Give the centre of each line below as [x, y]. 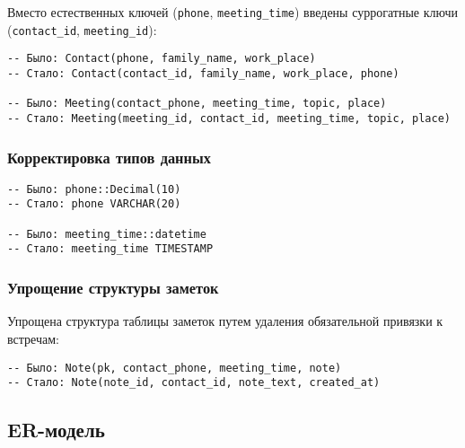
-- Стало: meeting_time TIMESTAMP [110, 249]
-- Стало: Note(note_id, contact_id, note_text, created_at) [194, 383]
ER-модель [56, 430]
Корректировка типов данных [109, 157]
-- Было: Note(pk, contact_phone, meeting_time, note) [175, 368]
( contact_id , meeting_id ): [82, 29]
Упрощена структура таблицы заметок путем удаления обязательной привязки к [225, 321]
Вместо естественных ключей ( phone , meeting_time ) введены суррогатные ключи [232, 12]
